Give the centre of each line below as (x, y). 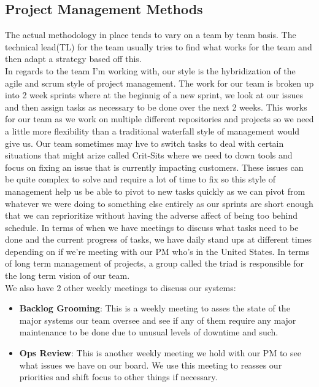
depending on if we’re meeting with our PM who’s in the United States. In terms (157, 251)
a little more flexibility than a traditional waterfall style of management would (152, 131)
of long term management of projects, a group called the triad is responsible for (155, 263)
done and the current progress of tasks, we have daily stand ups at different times (159, 239)
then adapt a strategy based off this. (73, 59)
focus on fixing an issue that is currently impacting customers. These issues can (154, 167)
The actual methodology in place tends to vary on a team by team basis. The (151, 35)
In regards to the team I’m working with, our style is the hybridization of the (150, 70)
